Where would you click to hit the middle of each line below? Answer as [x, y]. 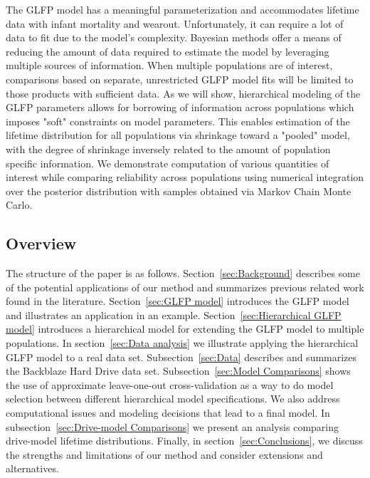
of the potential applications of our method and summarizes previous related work [185, 287]
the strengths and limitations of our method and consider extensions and [164, 454]
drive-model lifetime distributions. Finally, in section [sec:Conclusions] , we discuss [184, 441]
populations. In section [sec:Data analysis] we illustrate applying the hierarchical [182, 343]
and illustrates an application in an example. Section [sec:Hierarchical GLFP [174, 315]
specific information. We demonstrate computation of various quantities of [168, 163]
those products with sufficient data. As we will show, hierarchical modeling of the [183, 93]
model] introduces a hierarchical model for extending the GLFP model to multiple [185, 329]
